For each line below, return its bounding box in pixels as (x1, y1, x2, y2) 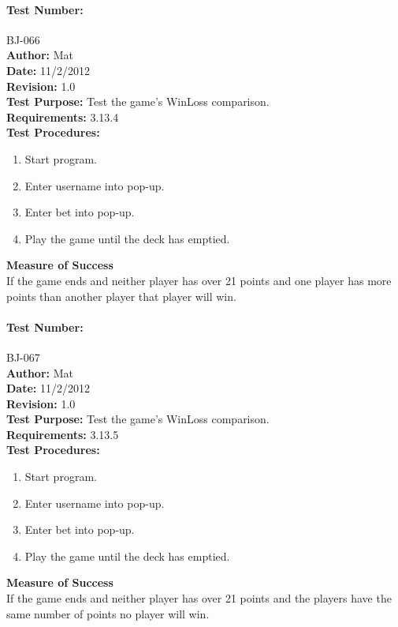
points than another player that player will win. (6, 287, 236, 304)
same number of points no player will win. (6, 605, 210, 621)
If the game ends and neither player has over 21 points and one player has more (6, 272, 392, 288)
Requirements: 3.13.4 (6, 108, 119, 125)
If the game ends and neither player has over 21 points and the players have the (6, 590, 392, 606)
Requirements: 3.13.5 (6, 426, 119, 442)
